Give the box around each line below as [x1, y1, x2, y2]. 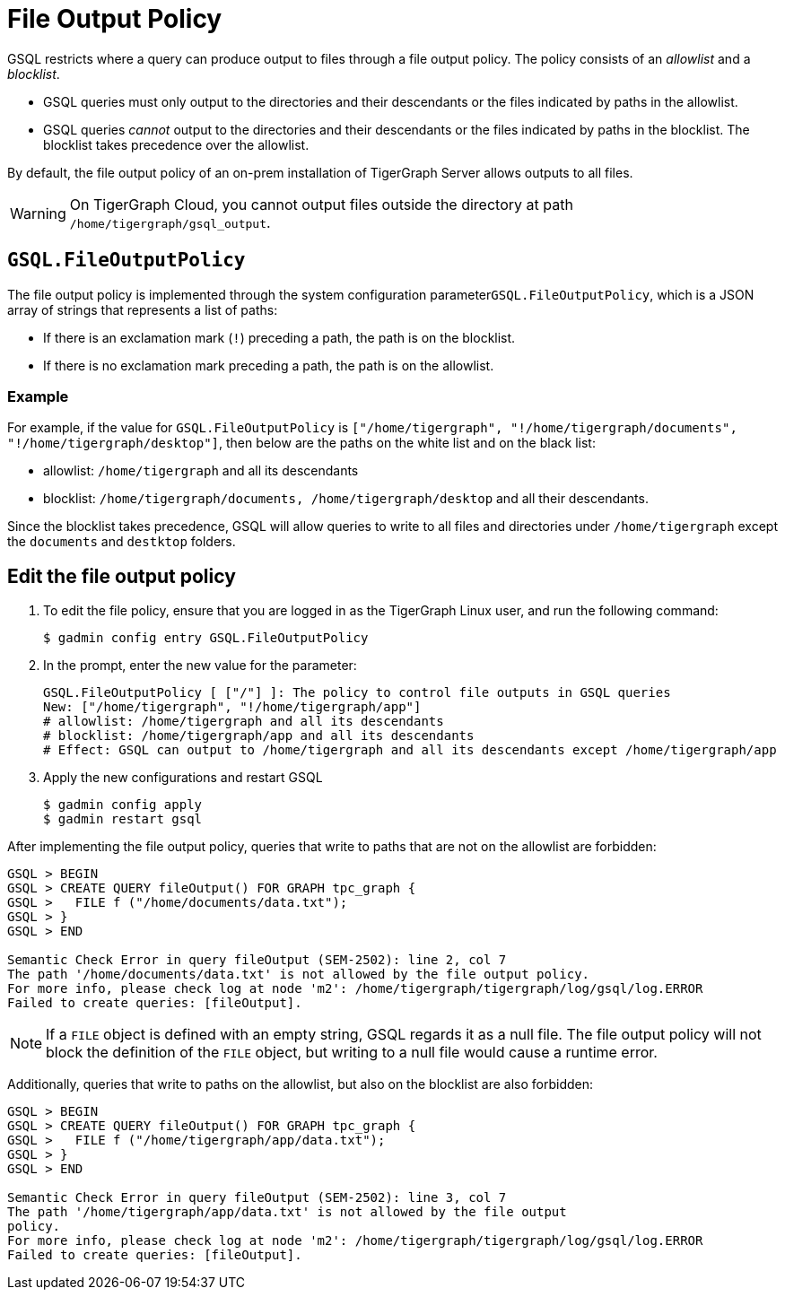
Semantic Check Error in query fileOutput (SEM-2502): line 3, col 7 [7, 1190, 507, 1206]
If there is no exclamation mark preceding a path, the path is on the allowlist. [43, 357, 494, 373]
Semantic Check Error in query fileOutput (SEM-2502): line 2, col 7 [7, 953, 507, 968]
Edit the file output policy [7, 564, 236, 588]
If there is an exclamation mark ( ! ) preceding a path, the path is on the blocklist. [43, 329, 516, 345]
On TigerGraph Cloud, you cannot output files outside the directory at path [69, 195, 573, 213]
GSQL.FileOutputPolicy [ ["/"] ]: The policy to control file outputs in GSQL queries [43, 685, 671, 701]
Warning [10, 204, 66, 222]
